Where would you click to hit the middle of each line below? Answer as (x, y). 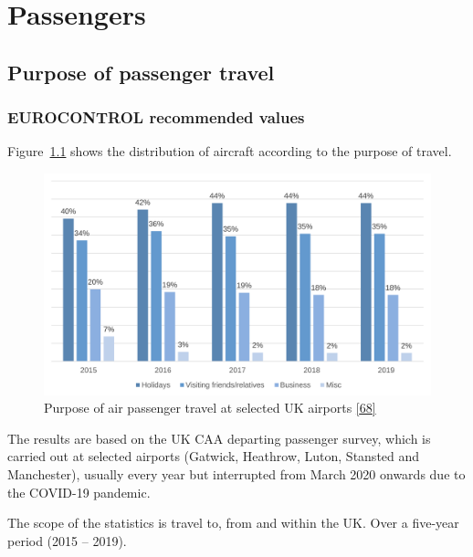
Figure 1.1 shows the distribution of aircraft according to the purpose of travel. (230, 151)
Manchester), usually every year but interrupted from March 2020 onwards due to (236, 473)
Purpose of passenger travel (141, 72)
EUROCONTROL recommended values (156, 117)
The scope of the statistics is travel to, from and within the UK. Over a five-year (233, 523)
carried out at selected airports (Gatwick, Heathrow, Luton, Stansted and (214, 456)
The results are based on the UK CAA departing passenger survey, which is (219, 438)
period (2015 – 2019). (67, 540)
